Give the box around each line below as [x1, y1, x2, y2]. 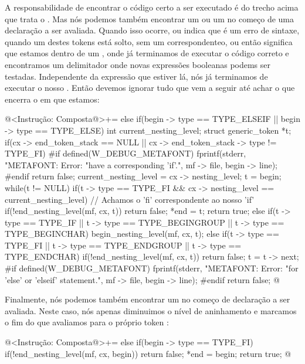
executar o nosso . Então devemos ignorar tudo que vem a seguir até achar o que [5, 81, 295, 94]
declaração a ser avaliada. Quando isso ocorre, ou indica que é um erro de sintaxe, [5, 24, 300, 36]
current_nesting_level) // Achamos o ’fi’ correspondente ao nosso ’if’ [5, 193, 255, 205]
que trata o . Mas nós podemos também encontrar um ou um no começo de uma [5, 12, 294, 25]
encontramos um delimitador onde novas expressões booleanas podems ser [5, 58, 271, 70]
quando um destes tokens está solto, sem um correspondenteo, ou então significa [5, 35, 293, 47]
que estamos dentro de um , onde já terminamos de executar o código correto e [5, 47, 289, 59]
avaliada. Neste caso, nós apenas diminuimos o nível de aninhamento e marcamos [5, 304, 297, 317]
